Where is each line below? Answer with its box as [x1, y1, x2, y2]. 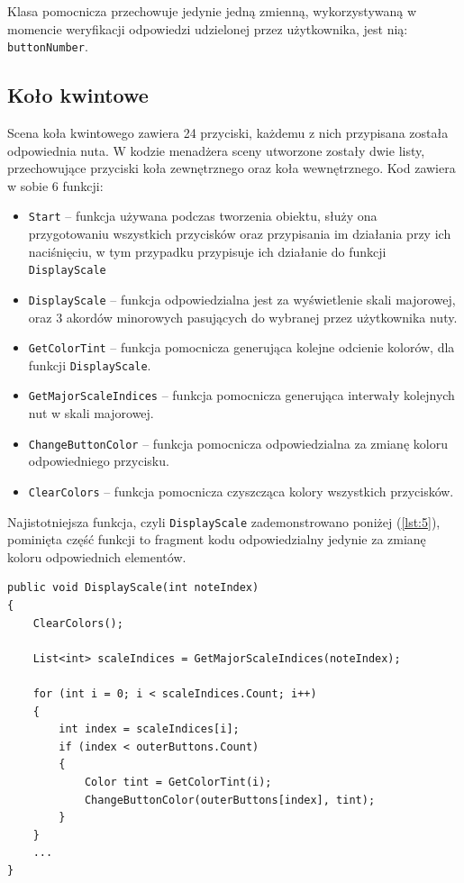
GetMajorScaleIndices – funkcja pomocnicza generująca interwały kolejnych [28, 386, 455, 405]
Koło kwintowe [7, 81, 149, 109]
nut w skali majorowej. [28, 404, 154, 423]
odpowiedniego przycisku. [28, 451, 169, 470]
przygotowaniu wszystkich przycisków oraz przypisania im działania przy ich [28, 224, 451, 243]
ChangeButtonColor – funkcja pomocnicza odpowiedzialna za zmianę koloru [28, 433, 448, 452]
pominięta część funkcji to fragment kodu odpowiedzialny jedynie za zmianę [7, 530, 426, 549]
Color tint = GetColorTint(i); [84, 776, 272, 789]
